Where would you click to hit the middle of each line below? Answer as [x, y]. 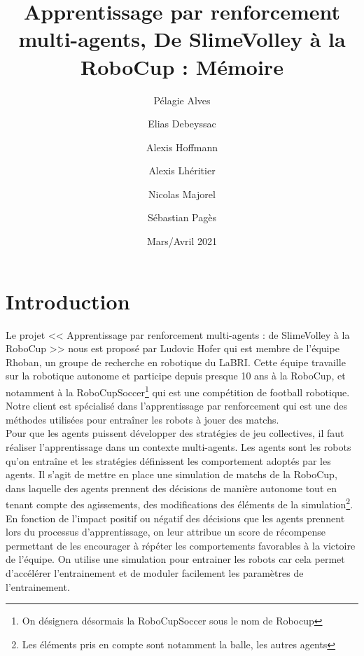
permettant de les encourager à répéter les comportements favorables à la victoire [181, 545]
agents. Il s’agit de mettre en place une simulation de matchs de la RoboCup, [171, 474]
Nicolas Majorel [182, 194]
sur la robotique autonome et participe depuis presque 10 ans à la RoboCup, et [176, 376]
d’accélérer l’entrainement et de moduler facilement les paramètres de [155, 573]
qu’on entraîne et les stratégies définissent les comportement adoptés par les [168, 460]
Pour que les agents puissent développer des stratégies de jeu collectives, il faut [175, 433]
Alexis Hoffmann [182, 147]
